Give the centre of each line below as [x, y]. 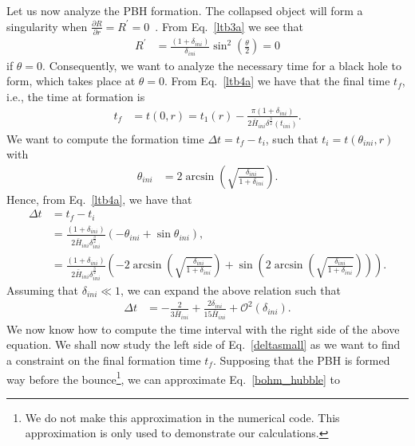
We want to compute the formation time [105, 138]
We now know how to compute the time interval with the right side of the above [203, 329]
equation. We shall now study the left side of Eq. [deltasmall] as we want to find [204, 344]
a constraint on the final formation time [104, 360]
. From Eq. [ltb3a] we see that [229, 26]
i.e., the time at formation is [76, 96]
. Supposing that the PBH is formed [301, 360]
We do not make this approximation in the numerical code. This [182, 417]
